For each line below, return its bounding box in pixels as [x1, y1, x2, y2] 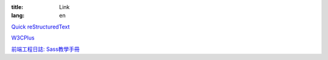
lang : [11, 12, 25, 19]
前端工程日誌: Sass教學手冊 [11, 45, 80, 53]
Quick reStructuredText [11, 23, 70, 30]
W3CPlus [11, 34, 35, 42]
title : [11, 4, 24, 10]
